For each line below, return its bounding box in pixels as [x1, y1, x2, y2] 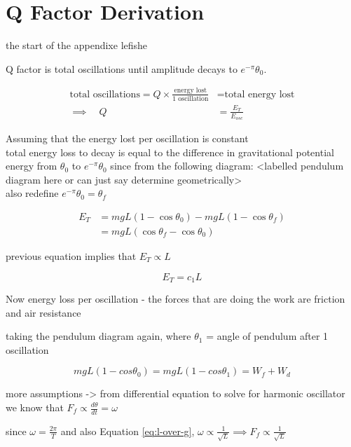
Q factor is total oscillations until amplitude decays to [6, 61, 238, 76]
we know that [6, 400, 64, 414]
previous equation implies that [6, 248, 137, 263]
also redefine [6, 186, 59, 200]
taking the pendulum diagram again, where [6, 329, 191, 343]
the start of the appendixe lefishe [6, 38, 148, 53]
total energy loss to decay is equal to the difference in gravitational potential [6, 144, 334, 159]
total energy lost [224, 89, 295, 99]
